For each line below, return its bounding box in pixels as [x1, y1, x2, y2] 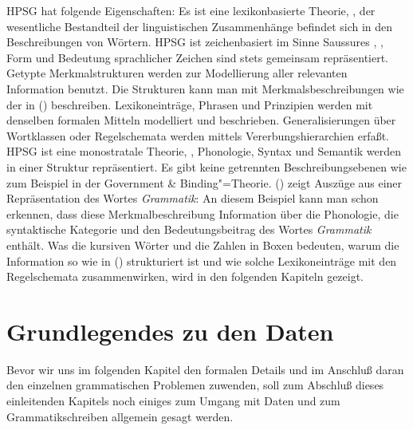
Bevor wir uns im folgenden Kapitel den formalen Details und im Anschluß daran [6, 361, 404, 377]
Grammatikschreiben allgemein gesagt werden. [6, 408, 234, 424]
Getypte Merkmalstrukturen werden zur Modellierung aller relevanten [6, 65, 348, 81]
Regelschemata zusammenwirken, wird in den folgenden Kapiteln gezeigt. [6, 268, 364, 285]
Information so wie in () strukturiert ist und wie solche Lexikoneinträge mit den [6, 252, 397, 269]
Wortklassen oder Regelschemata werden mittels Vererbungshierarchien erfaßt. [6, 127, 389, 144]
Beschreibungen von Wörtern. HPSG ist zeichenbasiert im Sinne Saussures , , [6, 34, 383, 50]
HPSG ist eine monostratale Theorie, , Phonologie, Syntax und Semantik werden [6, 143, 402, 160]
